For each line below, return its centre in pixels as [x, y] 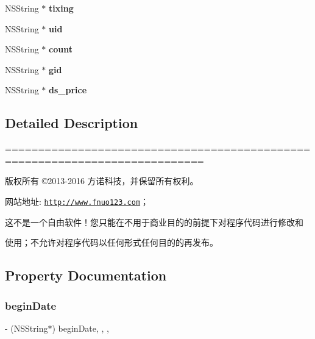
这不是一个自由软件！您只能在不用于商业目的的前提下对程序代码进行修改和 [154, 222]
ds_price [68, 90]
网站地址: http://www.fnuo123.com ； [77, 201]
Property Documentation [86, 275]
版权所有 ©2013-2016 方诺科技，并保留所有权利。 [102, 181]
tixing [61, 8]
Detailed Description [72, 123]
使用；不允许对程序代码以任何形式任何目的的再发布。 [111, 242]
